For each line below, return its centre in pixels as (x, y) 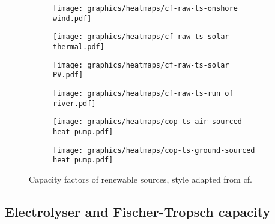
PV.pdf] (68, 75)
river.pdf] (74, 103)
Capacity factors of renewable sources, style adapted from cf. (141, 179)
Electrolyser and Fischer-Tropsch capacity (138, 211)
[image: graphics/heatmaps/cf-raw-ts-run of (143, 93)
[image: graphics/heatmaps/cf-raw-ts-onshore (145, 8)
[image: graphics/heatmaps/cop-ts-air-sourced (147, 122)
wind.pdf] (72, 18)
